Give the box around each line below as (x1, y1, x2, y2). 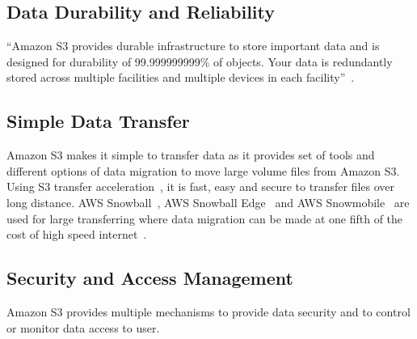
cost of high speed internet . (6, 226, 147, 243)
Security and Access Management (6, 265, 293, 290)
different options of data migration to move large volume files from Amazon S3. (6, 162, 400, 179)
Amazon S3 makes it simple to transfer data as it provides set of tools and (6, 146, 375, 163)
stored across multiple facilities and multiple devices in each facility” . (6, 69, 355, 86)
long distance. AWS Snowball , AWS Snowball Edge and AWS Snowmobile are (6, 193, 410, 210)
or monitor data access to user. (6, 319, 160, 336)
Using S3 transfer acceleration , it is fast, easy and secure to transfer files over (6, 178, 394, 195)
